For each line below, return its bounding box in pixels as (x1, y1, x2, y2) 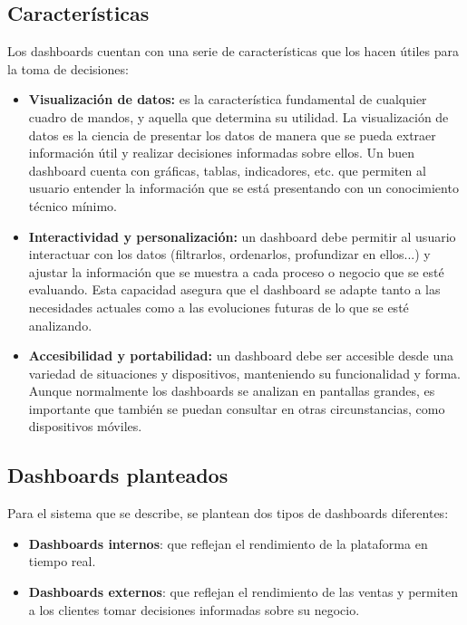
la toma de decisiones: (7, 59, 129, 78)
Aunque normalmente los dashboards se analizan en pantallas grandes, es (28, 381, 435, 400)
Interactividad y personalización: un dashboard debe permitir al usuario (28, 226, 456, 245)
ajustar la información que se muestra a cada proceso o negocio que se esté (28, 262, 444, 281)
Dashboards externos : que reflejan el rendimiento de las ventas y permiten (28, 582, 459, 601)
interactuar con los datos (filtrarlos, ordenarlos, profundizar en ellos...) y (28, 245, 431, 264)
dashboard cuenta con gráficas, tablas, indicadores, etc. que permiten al (28, 160, 426, 179)
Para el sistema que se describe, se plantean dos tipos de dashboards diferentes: (7, 504, 449, 523)
